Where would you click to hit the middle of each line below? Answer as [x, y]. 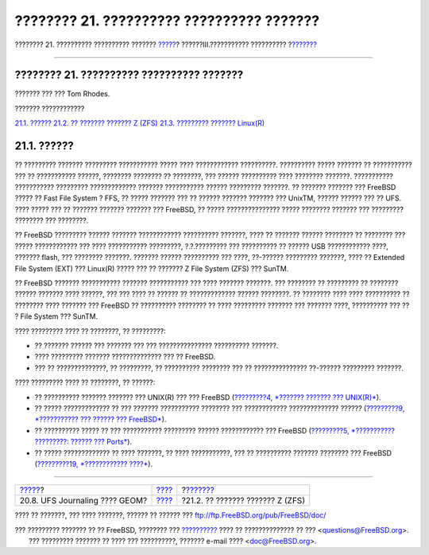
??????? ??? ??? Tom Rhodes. [62, 94]
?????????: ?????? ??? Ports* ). [83, 442]
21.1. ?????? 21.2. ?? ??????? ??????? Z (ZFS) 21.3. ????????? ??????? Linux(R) [140, 123]
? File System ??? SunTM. [56, 316]
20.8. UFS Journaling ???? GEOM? [83, 501]
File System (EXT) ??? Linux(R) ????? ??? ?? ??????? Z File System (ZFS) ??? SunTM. [152, 268]
